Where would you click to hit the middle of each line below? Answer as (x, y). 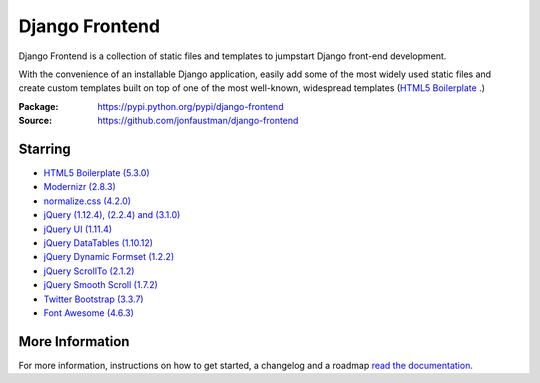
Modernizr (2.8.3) (79, 187)
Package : (38, 106)
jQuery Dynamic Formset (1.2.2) (109, 257)
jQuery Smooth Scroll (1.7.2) (101, 285)
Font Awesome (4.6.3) (89, 312)
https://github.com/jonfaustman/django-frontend (198, 121)
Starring (45, 148)
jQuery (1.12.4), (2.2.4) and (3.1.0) (112, 215)
